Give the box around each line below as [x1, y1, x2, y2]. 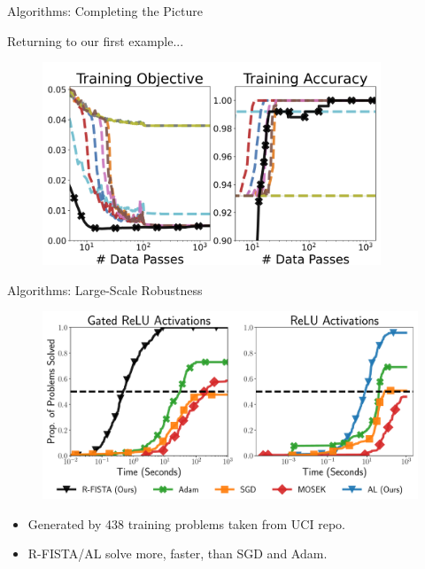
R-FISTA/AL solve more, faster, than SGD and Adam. [27, 544, 328, 563]
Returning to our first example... [7, 31, 184, 50]
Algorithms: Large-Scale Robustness [7, 280, 203, 299]
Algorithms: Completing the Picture [7, 2, 203, 19]
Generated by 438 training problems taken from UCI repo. [27, 514, 345, 533]
